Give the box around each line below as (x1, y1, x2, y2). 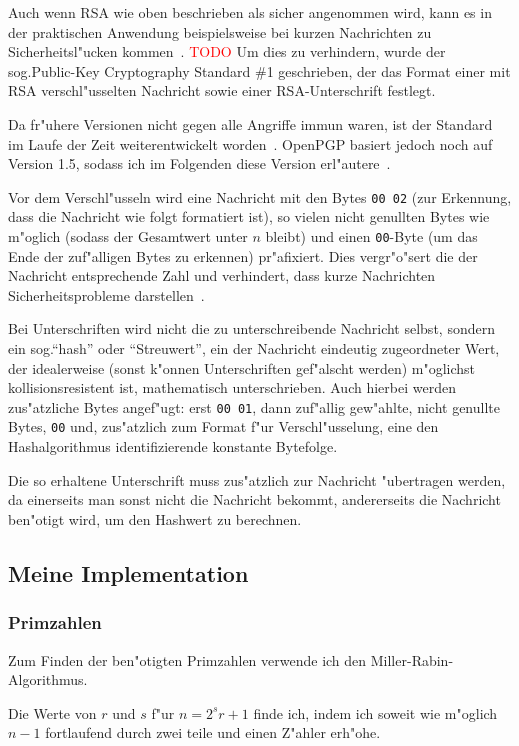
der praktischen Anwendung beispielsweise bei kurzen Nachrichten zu (8, 21, 432, 42)
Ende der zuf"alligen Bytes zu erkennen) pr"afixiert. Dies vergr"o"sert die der (8, 245, 478, 266)
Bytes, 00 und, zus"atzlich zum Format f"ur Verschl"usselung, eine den (8, 416, 439, 437)
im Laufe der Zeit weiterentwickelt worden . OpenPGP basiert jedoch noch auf (8, 133, 493, 154)
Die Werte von (8, 702, 97, 723)
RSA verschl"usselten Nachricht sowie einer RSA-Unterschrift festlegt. (8, 80, 436, 101)
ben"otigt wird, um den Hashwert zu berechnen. (8, 508, 302, 529)
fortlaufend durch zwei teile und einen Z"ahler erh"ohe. (45, 722, 381, 743)
